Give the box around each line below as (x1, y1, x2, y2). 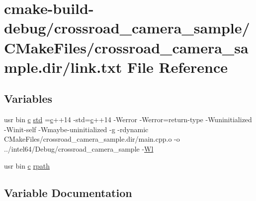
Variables (4, 91, 53, 106)
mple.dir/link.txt (4, 56, 122, 77)
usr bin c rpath (4, 160, 50, 171)
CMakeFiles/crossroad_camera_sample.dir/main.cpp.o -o (4, 134, 180, 144)
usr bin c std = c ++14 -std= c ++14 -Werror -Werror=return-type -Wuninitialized (4, 114, 252, 125)
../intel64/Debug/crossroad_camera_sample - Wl (4, 143, 154, 154)
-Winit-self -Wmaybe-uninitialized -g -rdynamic (4, 124, 149, 134)
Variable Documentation (4, 185, 132, 200)
